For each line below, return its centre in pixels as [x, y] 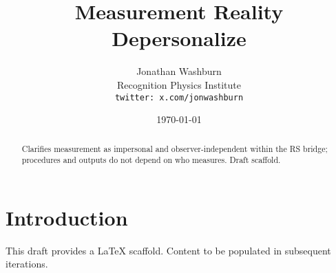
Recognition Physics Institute [179, 84]
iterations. [27, 264]
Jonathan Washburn [179, 71]
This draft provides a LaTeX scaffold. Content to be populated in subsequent [168, 250]
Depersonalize [179, 38]
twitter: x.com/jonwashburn [179, 97]
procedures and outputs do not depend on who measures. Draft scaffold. [151, 160]
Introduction [67, 217]
